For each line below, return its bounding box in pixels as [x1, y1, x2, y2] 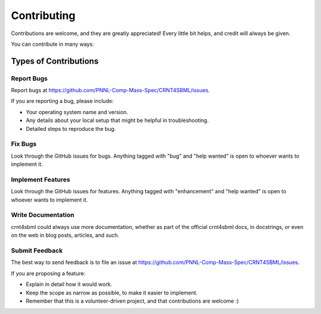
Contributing [11, 9, 75, 22]
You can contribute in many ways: [11, 40, 95, 48]
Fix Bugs [11, 140, 37, 148]
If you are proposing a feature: [11, 269, 86, 277]
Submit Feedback [11, 247, 63, 255]
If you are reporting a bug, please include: [11, 98, 114, 105]
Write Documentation [11, 211, 74, 219]
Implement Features [11, 175, 71, 184]
